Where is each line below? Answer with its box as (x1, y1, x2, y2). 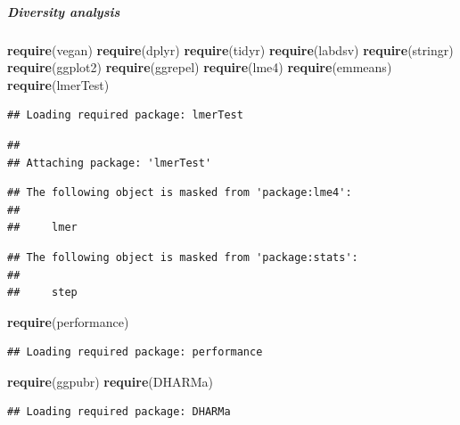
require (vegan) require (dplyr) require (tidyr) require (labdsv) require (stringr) (7, 40, 454, 59)
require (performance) (7, 312, 129, 331)
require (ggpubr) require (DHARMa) (7, 372, 214, 390)
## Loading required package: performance (7, 346, 263, 359)
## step (7, 286, 78, 299)
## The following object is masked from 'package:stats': (7, 250, 358, 264)
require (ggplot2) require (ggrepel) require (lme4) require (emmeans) (7, 58, 392, 77)
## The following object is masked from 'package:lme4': (7, 186, 352, 200)
